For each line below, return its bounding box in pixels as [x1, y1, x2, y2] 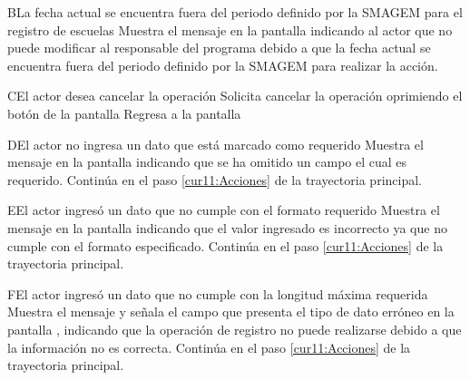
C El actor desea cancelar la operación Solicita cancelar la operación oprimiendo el [7, 86, 463, 105]
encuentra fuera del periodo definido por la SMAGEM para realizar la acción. [7, 55, 438, 74]
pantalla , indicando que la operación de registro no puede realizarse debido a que [7, 319, 462, 338]
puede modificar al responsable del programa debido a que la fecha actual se [7, 38, 431, 57]
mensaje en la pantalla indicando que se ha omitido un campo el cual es [7, 152, 407, 171]
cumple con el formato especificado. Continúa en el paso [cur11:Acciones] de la [7, 236, 444, 255]
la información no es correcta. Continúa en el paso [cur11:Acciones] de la [7, 337, 411, 356]
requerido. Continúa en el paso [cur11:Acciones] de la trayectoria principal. [7, 170, 422, 189]
